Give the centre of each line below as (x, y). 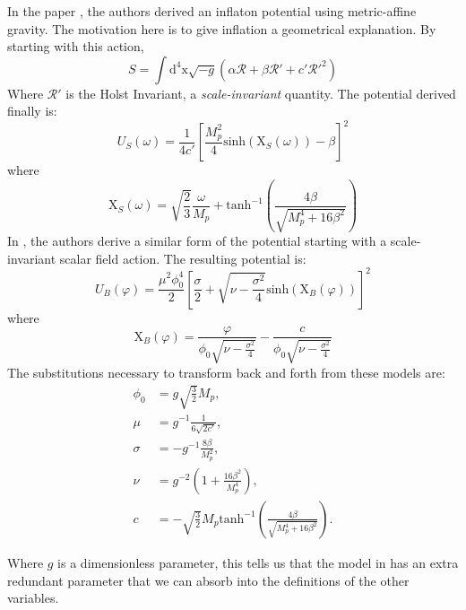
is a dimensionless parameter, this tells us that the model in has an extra (258, 562)
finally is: (32, 111)
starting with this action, (76, 46)
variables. (33, 598)
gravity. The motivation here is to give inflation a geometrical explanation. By (222, 28)
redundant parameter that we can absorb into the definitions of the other (208, 580)
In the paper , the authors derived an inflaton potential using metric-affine (212, 11)
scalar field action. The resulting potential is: (183, 258)
